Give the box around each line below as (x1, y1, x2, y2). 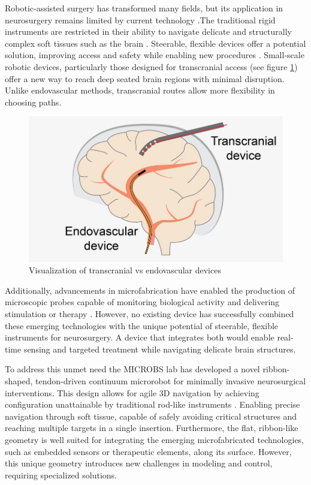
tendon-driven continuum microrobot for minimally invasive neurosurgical (35, 375, 306, 387)
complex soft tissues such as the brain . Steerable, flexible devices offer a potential (5, 37, 306, 49)
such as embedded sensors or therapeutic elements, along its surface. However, (5, 445, 292, 457)
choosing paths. (5, 95, 62, 108)
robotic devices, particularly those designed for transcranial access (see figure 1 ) (5, 60, 298, 73)
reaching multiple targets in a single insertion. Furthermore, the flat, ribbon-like (5, 421, 298, 434)
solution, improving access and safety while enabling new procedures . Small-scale (5, 49, 304, 61)
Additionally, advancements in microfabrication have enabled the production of (5, 284, 295, 296)
